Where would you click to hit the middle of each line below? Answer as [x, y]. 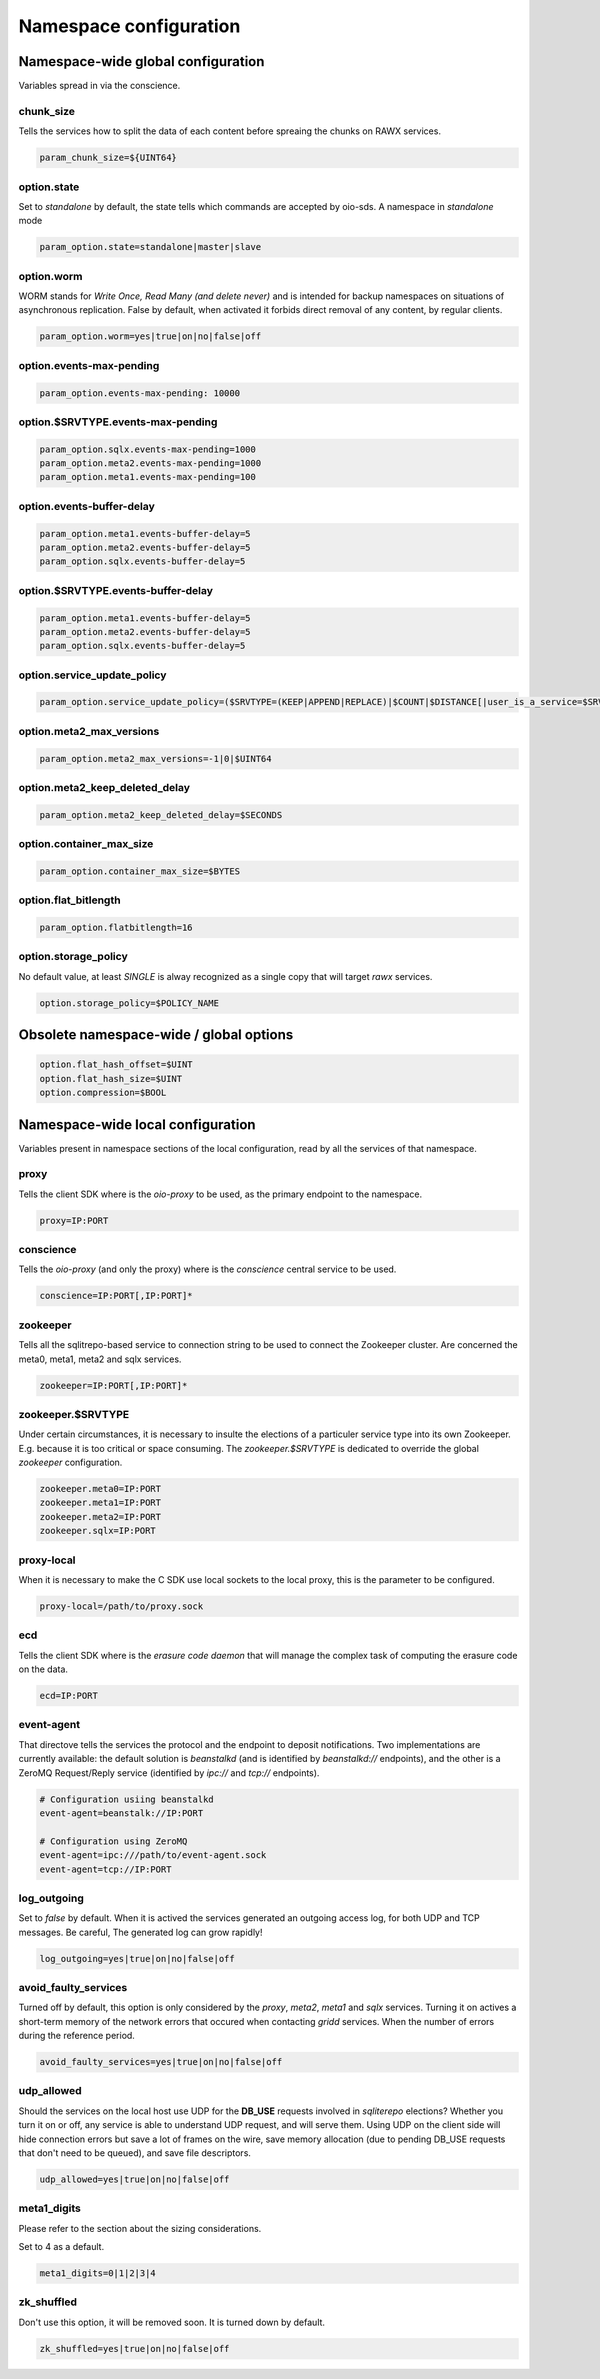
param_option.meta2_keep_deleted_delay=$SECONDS [161, 814]
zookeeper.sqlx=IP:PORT [98, 1531]
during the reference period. [76, 2036]
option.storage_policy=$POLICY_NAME [129, 1003]
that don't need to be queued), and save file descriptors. [135, 2153]
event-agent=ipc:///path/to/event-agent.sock [153, 1855]
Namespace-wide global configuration [141, 61]
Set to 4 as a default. [61, 2247]
